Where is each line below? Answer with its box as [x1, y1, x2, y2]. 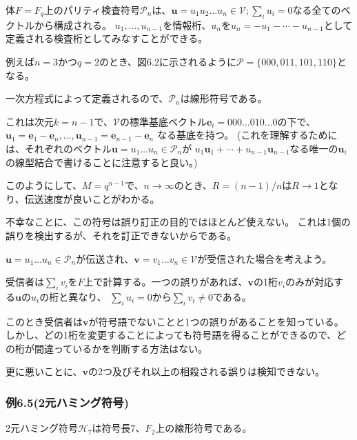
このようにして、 [6, 178, 82, 192]
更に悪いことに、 [6, 364, 83, 379]
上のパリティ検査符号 [43, 3, 141, 17]
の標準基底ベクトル [119, 114, 207, 128]
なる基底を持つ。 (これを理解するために [156, 128, 338, 142]
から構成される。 [34, 17, 112, 32]
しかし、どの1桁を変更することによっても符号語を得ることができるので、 [6, 328, 337, 342]
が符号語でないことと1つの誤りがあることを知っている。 [88, 314, 344, 328]
